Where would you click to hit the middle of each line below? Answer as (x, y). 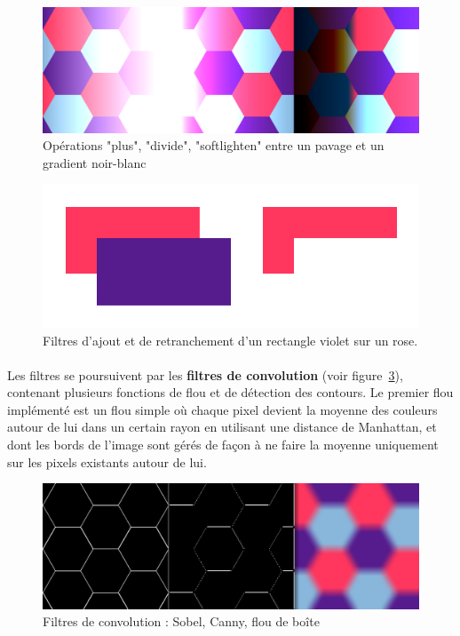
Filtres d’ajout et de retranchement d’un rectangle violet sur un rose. (230, 340)
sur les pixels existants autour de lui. (107, 461)
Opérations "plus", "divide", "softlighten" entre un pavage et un (214, 145)
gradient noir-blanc (95, 162)
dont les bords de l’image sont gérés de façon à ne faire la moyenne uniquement (223, 445)
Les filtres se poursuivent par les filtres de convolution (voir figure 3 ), (205, 374)
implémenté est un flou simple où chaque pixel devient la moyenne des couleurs (222, 409)
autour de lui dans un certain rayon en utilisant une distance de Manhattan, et (222, 427)
